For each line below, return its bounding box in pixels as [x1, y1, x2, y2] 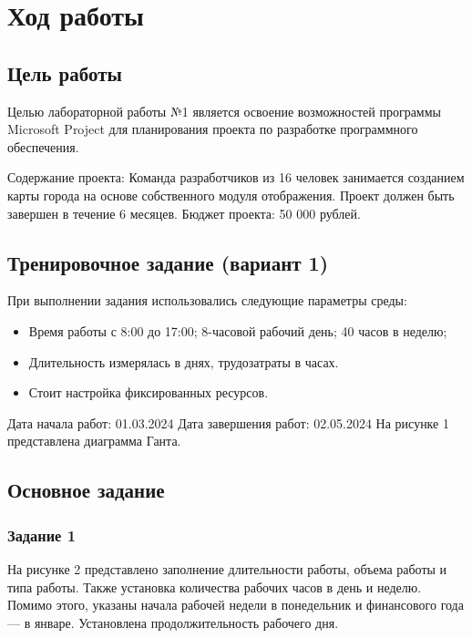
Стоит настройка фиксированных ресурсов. [28, 383, 269, 402]
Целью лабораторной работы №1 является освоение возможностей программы [7, 101, 441, 120]
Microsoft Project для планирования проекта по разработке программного [7, 119, 418, 139]
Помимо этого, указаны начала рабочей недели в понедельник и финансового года [7, 595, 464, 614]
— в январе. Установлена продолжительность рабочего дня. [7, 612, 339, 632]
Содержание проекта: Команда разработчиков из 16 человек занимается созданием [7, 168, 465, 187]
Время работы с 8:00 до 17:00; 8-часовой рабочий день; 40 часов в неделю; [28, 321, 447, 340]
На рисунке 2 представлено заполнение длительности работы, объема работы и [7, 559, 447, 578]
